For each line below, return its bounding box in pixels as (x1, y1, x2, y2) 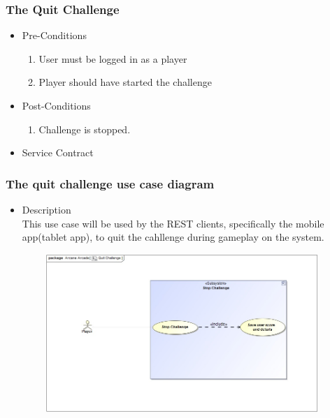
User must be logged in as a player (38, 51, 187, 66)
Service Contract (22, 145, 94, 160)
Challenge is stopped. (38, 121, 131, 136)
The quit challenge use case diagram (6, 174, 215, 192)
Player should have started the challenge (38, 75, 212, 89)
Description (22, 202, 71, 216)
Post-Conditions (22, 98, 91, 112)
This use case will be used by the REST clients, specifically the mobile (22, 216, 324, 230)
